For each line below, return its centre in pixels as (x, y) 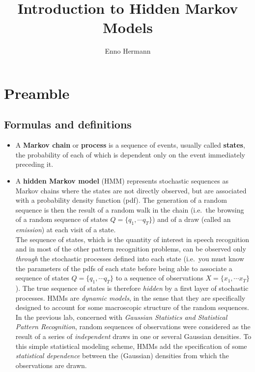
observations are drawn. (51, 365)
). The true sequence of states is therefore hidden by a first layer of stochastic (132, 288)
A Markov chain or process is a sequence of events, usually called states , (130, 145)
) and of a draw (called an (192, 219)
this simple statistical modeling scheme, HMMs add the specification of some (131, 346)
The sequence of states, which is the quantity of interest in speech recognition (132, 239)
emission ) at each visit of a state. (66, 230)
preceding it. (34, 164)
